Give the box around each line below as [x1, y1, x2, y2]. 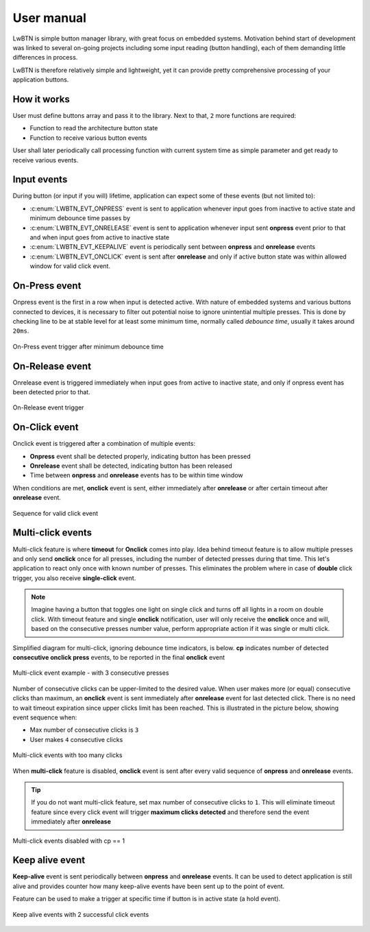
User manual [12, 10, 87, 25]
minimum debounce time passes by [29, 214, 130, 222]
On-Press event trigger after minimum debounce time [12, 342, 164, 350]
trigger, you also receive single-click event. [12, 573, 136, 582]
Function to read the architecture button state [29, 124, 158, 132]
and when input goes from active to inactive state [29, 233, 170, 241]
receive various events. [12, 156, 79, 164]
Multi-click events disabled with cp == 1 [12, 837, 125, 845]
